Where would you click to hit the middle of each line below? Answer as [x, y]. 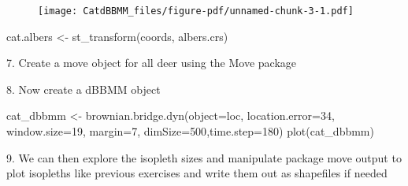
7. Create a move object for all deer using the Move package [152, 63]
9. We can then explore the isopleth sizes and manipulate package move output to [204, 157]
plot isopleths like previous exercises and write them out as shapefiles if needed [197, 173]
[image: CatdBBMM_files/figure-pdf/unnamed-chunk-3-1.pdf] [196, 11]
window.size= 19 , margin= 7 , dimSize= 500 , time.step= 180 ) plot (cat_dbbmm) [190, 131]
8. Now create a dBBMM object [83, 89]
